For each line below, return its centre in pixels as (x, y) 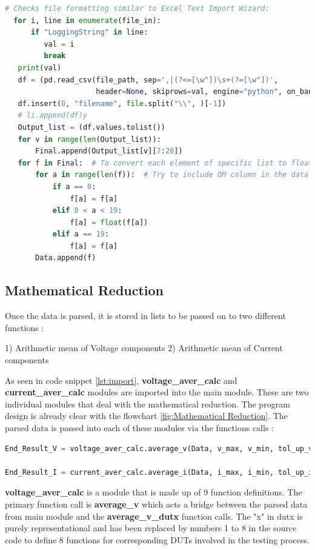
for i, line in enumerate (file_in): (87, 20)
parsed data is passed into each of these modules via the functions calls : (139, 428)
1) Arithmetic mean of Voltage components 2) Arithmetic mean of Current (144, 348)
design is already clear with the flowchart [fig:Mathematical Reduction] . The (146, 416)
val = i (59, 44)
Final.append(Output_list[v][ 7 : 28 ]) (109, 151)
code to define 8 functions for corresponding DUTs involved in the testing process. (157, 539)
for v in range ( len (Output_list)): (89, 139)
